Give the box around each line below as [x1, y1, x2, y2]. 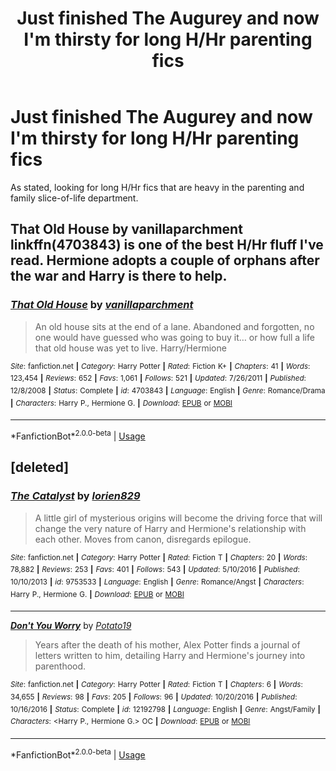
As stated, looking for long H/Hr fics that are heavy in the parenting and [10, 181, 305, 193]
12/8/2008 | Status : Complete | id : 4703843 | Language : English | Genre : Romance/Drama [10, 385, 326, 396]
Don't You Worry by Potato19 [10, 620, 132, 632]
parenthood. [34, 660, 87, 672]
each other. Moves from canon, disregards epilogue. [34, 533, 252, 545]
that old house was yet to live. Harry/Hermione [34, 342, 227, 354]
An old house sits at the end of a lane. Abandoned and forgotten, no [34, 320, 315, 332]
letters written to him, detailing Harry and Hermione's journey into [34, 650, 306, 662]
